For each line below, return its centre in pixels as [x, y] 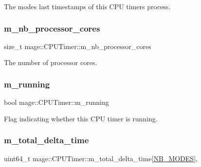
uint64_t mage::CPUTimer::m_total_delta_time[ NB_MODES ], [101, 158]
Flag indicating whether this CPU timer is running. [81, 118]
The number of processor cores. [51, 62]
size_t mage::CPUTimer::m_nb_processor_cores [78, 46]
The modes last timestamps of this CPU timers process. [87, 6]
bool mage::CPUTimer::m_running [56, 102]
